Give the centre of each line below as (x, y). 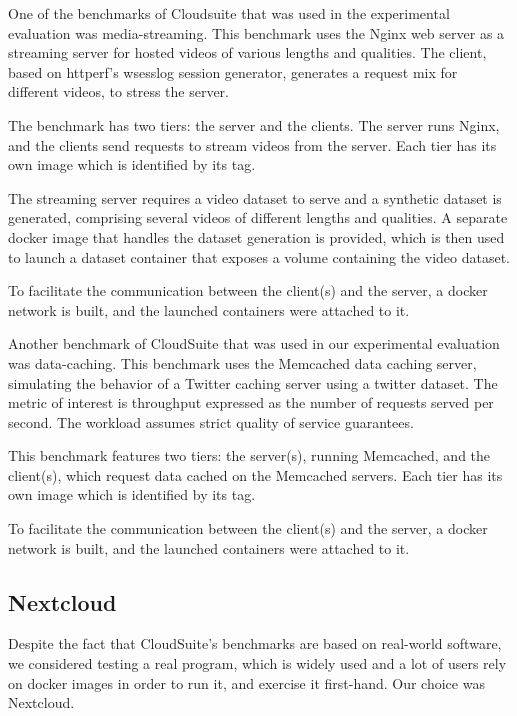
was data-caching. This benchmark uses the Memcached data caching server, (242, 362)
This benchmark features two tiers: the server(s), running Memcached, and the (249, 455)
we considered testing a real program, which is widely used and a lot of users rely (257, 663)
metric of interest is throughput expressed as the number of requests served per (251, 402)
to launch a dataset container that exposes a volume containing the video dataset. (259, 256)
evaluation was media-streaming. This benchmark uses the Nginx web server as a (256, 32)
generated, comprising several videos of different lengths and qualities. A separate (258, 217)
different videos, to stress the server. (119, 91)
